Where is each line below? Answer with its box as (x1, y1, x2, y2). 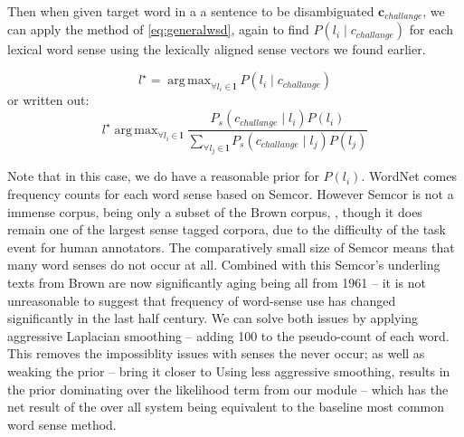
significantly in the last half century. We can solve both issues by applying (7, 309, 418, 328)
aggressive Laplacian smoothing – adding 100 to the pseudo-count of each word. (7, 326, 450, 345)
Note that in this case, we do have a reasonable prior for (7, 166, 319, 185)
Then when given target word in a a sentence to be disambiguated (7, 2, 374, 20)
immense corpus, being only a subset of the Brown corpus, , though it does (7, 202, 422, 221)
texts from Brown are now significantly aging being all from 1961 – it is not (7, 272, 426, 291)
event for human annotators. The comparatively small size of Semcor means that (7, 237, 455, 256)
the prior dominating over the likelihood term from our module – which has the (7, 379, 449, 398)
